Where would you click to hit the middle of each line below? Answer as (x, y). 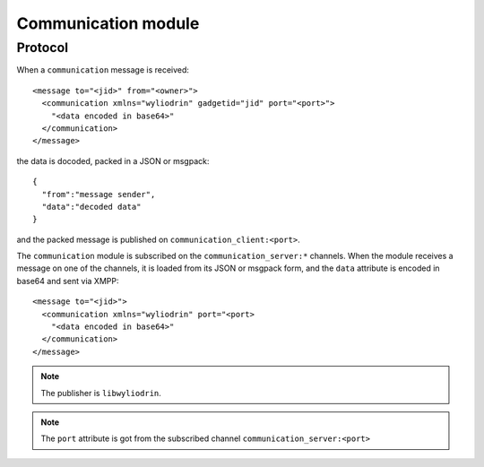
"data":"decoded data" (91, 207)
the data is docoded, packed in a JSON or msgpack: (113, 160)
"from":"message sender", (99, 194)
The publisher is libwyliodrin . (101, 393)
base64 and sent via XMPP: (68, 281)
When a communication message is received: (103, 70)
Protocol (43, 48)
